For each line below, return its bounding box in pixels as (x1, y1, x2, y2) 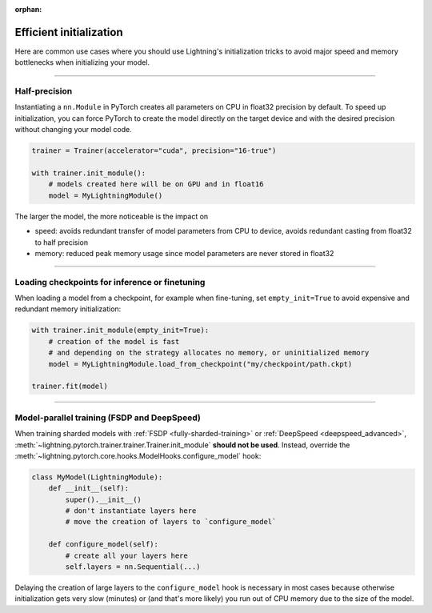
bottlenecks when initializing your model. (14, 58, 150, 67)
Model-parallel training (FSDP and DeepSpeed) (14, 412, 202, 423)
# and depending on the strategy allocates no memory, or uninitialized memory (48, 348, 370, 358)
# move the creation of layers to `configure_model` (65, 517, 277, 527)
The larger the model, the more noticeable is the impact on (14, 211, 209, 221)
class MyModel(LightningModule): (31, 472, 163, 482)
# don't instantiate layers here (65, 507, 197, 515)
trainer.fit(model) (31, 382, 108, 391)
